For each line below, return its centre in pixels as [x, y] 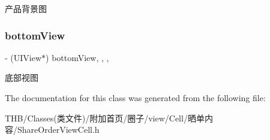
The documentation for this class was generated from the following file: [135, 98]
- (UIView [23, 57]
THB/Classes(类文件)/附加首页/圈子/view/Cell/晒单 [105, 118]
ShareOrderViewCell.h [58, 130]
